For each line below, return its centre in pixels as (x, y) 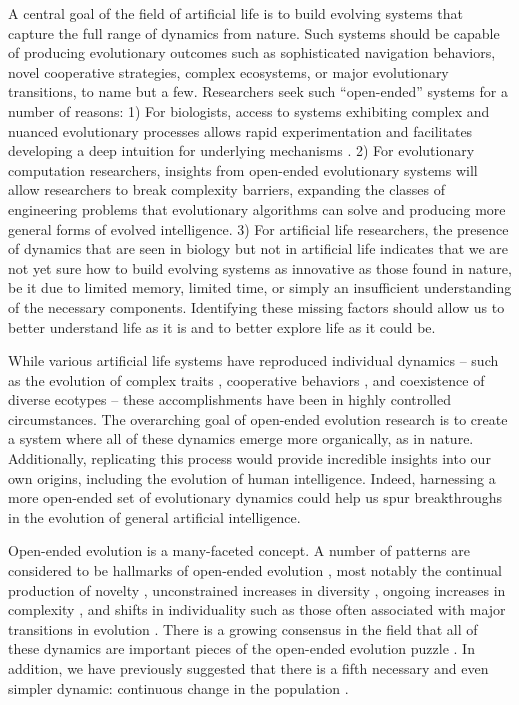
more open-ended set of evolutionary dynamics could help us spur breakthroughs (255, 497)
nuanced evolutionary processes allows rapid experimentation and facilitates (240, 130)
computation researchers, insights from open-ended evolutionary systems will (243, 169)
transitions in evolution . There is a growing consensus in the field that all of (243, 628)
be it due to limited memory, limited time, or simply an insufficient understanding (260, 287)
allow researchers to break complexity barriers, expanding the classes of (227, 189)
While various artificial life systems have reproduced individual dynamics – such (253, 360)
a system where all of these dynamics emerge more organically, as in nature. (241, 438)
